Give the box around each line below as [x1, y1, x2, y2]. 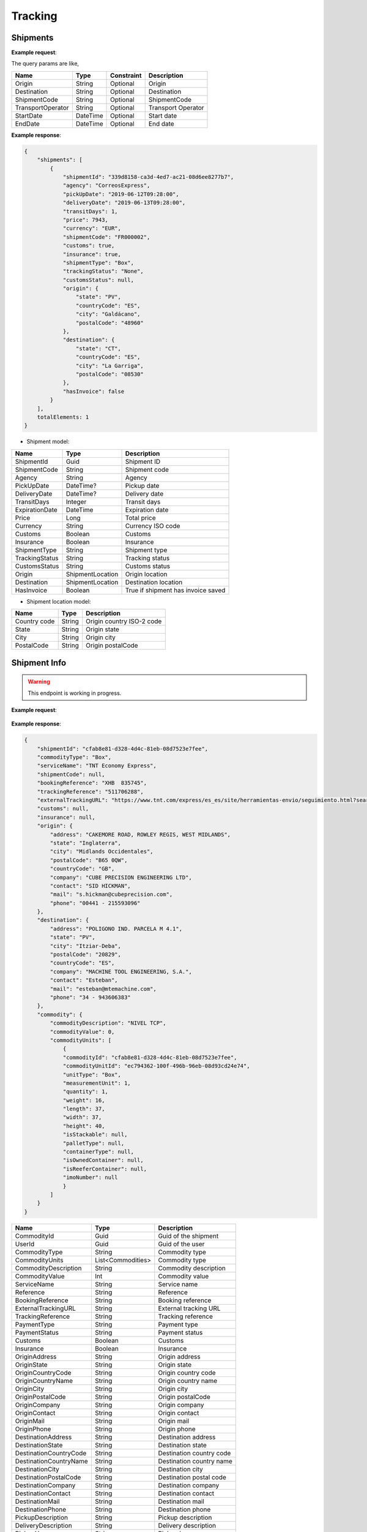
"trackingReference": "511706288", [37, 788, 144, 795]
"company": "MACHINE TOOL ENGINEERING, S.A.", [50, 968, 192, 975]
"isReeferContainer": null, [62, 1165, 147, 1172]
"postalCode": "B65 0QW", [50, 857, 128, 863]
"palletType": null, [62, 1140, 125, 1147]
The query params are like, [11, 60, 80, 67]
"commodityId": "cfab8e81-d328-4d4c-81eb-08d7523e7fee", [62, 1054, 237, 1061]
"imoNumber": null [62, 1174, 119, 1181]
